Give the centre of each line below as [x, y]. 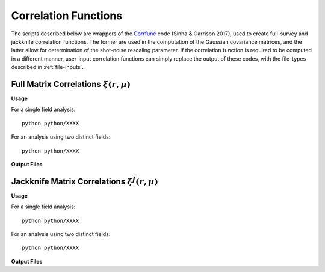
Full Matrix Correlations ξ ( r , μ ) [71, 84]
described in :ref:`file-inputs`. [48, 67]
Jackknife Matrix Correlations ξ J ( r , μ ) [85, 180]
